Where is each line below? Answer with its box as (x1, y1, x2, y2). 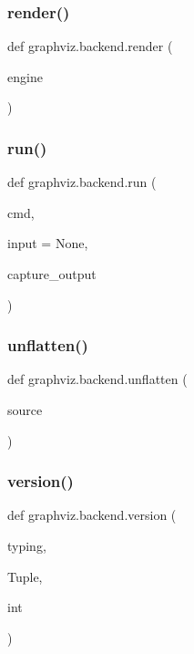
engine (7, 67, 43, 86)
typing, (7, 536, 46, 555)
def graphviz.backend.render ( (7, 36, 173, 56)
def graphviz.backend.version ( (7, 505, 177, 524)
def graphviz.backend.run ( (7, 172, 157, 192)
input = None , (7, 234, 88, 253)
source (7, 400, 43, 419)
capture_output (7, 265, 97, 283)
